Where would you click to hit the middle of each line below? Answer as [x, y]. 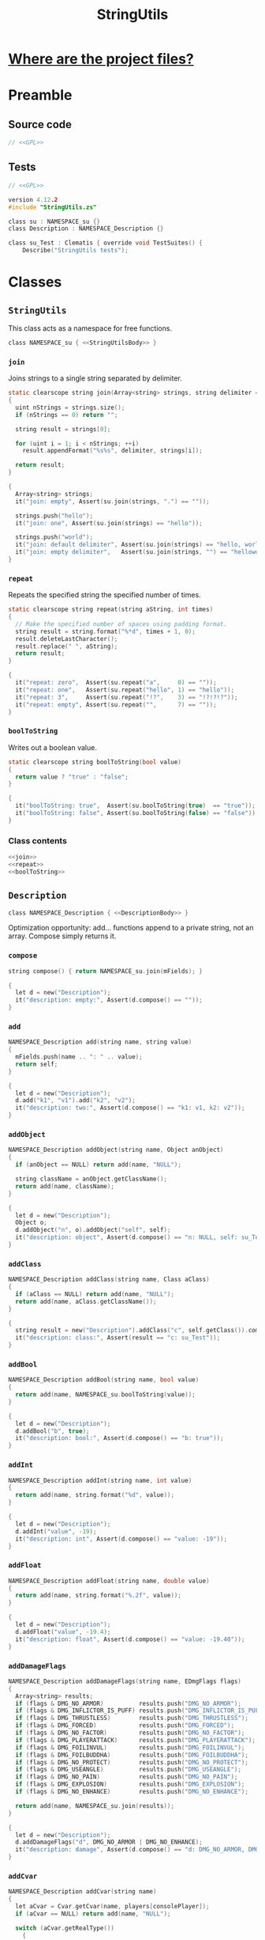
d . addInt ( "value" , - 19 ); [56, 1531]
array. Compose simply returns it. [62, 936]
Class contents [37, 840]
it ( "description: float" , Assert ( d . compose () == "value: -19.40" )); [130, 1639]
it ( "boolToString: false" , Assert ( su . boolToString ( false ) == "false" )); [137, 813]
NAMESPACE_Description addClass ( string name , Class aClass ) [109, 1279]
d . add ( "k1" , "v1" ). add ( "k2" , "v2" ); [75, 1101]
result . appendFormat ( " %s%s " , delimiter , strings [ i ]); [112, 451]
